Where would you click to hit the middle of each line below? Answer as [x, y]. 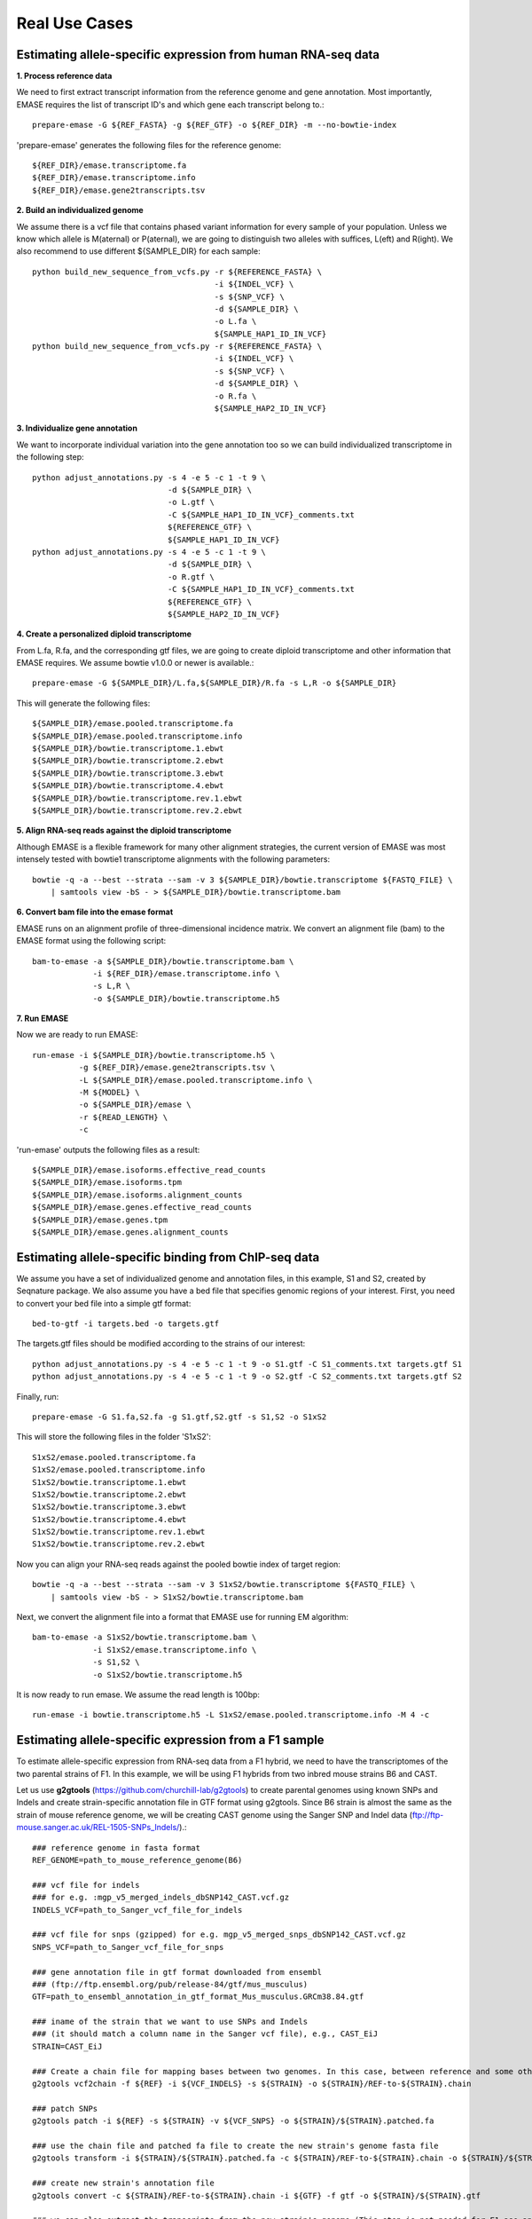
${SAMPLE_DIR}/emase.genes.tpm [100, 1220]
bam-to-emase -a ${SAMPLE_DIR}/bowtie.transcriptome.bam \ [163, 961]
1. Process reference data [64, 76]
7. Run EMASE [43, 1019]
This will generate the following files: [83, 703]
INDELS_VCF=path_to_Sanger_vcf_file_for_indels [137, 1910]
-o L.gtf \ [191, 502]
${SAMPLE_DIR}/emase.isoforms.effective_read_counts [149, 1170]
